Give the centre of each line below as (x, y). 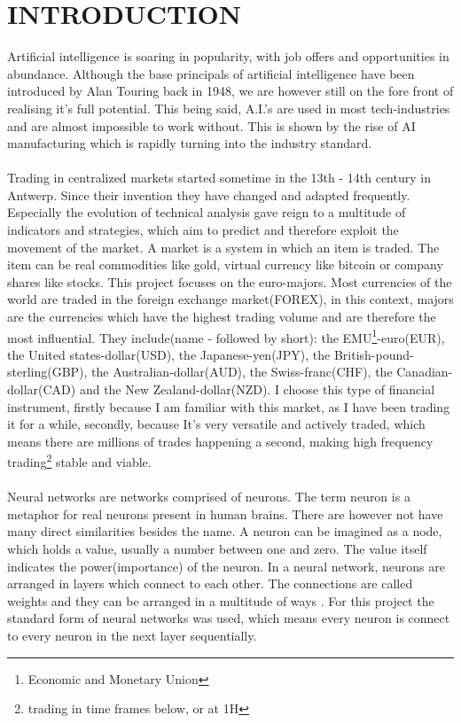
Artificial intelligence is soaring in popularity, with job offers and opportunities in (228, 56)
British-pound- (374, 354)
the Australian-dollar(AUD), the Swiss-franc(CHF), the (242, 372)
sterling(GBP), (47, 372)
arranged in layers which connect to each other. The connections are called (210, 583)
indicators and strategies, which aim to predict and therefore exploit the (203, 230)
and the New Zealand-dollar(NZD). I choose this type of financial (257, 389)
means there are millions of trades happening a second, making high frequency (220, 441)
